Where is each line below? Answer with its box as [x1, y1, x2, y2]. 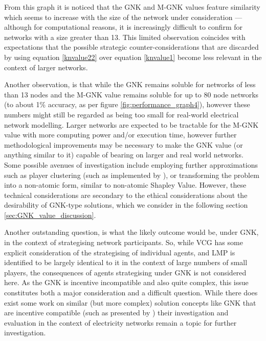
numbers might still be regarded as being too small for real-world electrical [4, 109, 239, 119]
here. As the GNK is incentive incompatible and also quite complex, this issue [4, 277, 249, 288]
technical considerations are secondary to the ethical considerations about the [4, 189, 248, 200]
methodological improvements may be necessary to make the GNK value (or [4, 139, 243, 150]
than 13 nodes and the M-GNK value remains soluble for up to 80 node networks [4, 89, 259, 99]
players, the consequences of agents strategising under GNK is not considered [4, 267, 247, 277]
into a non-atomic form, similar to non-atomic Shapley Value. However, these [4, 179, 247, 190]
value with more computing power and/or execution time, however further [4, 129, 237, 140]
